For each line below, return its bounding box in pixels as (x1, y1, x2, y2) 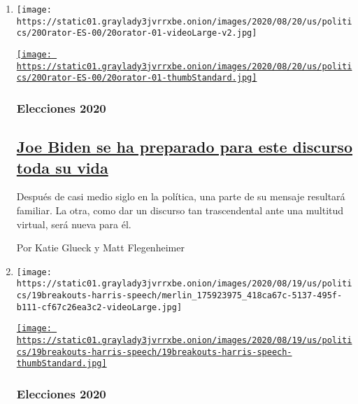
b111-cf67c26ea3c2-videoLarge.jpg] (16, 302, 182, 312)
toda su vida (16, 156, 108, 178)
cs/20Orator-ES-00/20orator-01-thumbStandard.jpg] (16, 73, 257, 83)
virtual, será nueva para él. (16, 216, 131, 231)
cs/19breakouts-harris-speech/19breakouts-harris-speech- (16, 347, 292, 357)
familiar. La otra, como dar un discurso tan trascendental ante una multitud (16, 202, 344, 217)
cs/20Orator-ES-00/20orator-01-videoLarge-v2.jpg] (16, 28, 257, 39)
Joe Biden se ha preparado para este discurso (16, 136, 352, 158)
